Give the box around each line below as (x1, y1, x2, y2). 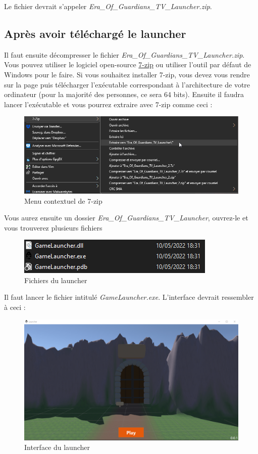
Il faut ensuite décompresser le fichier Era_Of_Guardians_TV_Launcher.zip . (4, 49, 245, 60)
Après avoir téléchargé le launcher (4, 25, 186, 41)
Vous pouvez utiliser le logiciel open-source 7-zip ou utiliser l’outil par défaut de (4, 59, 251, 70)
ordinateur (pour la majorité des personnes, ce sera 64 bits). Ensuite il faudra (4, 89, 244, 100)
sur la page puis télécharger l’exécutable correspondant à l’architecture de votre (4, 79, 250, 89)
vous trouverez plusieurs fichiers (4, 222, 102, 233)
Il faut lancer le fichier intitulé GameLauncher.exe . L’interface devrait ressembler (4, 292, 254, 302)
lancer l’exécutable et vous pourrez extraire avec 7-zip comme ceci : (4, 99, 213, 109)
